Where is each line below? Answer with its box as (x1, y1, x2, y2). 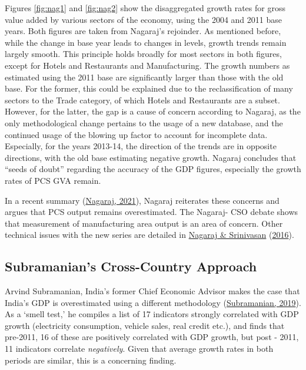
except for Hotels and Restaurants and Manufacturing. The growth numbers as (5, 59, 290, 71)
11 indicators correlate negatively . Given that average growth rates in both (5, 342, 274, 355)
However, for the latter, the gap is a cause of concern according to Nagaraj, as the (5, 105, 301, 117)
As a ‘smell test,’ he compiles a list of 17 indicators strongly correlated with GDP (5, 308, 299, 320)
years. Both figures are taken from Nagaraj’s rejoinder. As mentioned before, (5, 25, 281, 37)
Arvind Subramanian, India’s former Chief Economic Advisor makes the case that (5, 285, 300, 297)
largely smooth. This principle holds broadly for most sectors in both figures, (5, 48, 282, 60)
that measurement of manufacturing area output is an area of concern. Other (5, 217, 283, 229)
